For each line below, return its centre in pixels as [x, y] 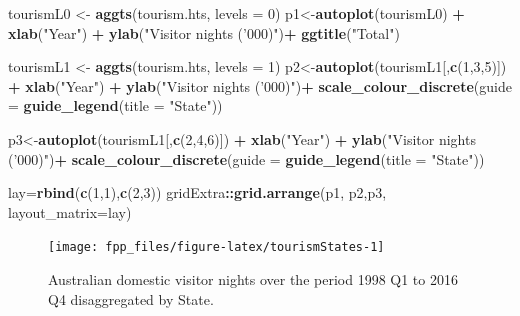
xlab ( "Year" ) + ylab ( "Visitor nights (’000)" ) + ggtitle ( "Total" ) [204, 32]
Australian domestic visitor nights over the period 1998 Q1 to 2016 [253, 279]
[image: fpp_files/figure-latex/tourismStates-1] [216, 247]
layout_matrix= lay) [70, 211]
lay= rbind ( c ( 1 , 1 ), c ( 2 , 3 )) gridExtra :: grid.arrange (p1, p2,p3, [197, 192]
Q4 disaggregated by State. [131, 298]
